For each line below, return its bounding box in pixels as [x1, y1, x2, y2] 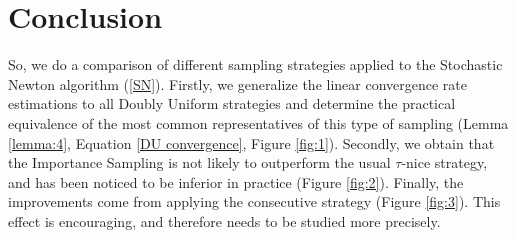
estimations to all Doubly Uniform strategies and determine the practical [8, 93, 456, 114]
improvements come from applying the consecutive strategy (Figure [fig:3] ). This [8, 191, 501, 212]
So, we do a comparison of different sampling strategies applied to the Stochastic [8, 54, 503, 75]
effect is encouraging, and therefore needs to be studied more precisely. [8, 210, 441, 231]
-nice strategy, [401, 152, 488, 173]
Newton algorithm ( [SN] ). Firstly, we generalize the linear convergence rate [8, 73, 468, 94]
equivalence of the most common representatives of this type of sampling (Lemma [8, 112, 509, 133]
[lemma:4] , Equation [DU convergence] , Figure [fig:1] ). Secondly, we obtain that [8, 132, 495, 153]
